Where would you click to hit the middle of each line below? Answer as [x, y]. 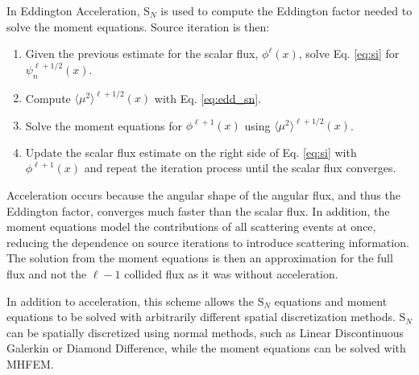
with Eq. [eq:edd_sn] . [208, 98]
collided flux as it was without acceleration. [231, 273]
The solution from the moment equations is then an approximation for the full [200, 258]
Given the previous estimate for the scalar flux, [142, 54]
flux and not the [47, 273]
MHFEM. [30, 363]
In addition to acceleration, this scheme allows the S [135, 301]
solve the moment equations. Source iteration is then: [138, 26]
